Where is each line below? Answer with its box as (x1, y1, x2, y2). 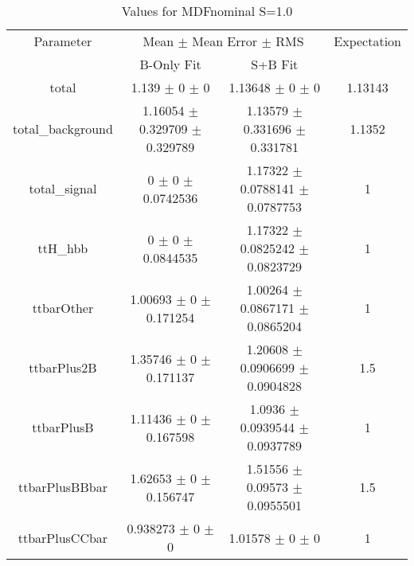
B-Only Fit (139, 55, 201, 73)
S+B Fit (251, 55, 299, 73)
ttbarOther (32, 299, 94, 317)
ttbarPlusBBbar (18, 478, 107, 496)
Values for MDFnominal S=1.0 (121, 2, 293, 20)
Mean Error (192, 32, 258, 50)
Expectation (334, 32, 401, 50)
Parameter (33, 32, 92, 50)
